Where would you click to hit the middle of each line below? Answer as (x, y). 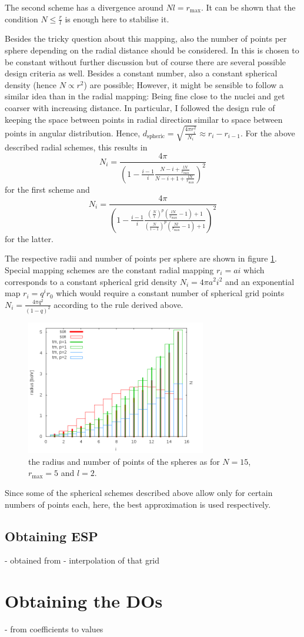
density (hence (31, 84)
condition (21, 19)
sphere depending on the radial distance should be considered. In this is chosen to (152, 50)
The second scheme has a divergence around (84, 7)
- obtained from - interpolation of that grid (82, 560)
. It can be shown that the (248, 7)
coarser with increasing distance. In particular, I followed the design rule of (140, 107)
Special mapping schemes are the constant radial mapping (109, 269)
